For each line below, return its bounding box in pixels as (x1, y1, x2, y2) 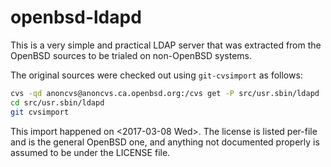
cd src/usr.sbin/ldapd (10, 97, 105, 108)
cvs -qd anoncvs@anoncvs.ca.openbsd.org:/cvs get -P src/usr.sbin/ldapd (10, 88, 320, 98)
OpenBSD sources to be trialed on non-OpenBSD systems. (10, 49, 253, 61)
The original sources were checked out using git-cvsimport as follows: (10, 69, 303, 81)
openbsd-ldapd (10, 6, 142, 29)
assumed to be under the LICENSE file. (10, 146, 171, 158)
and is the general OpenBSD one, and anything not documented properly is (10, 136, 320, 148)
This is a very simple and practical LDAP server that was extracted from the (10, 39, 322, 51)
